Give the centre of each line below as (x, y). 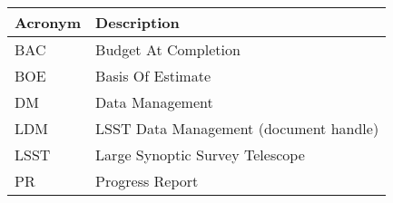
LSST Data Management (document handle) (237, 128)
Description (138, 22)
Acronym (48, 22)
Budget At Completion (168, 49)
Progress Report (147, 181)
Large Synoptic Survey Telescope (200, 155)
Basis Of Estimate (153, 76)
